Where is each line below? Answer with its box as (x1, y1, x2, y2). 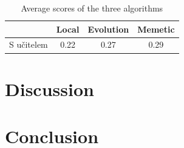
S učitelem (9, 38, 48, 51)
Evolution (87, 22, 129, 35)
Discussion (5, 76, 94, 101)
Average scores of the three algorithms (21, 2, 163, 14)
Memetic (137, 22, 175, 35)
